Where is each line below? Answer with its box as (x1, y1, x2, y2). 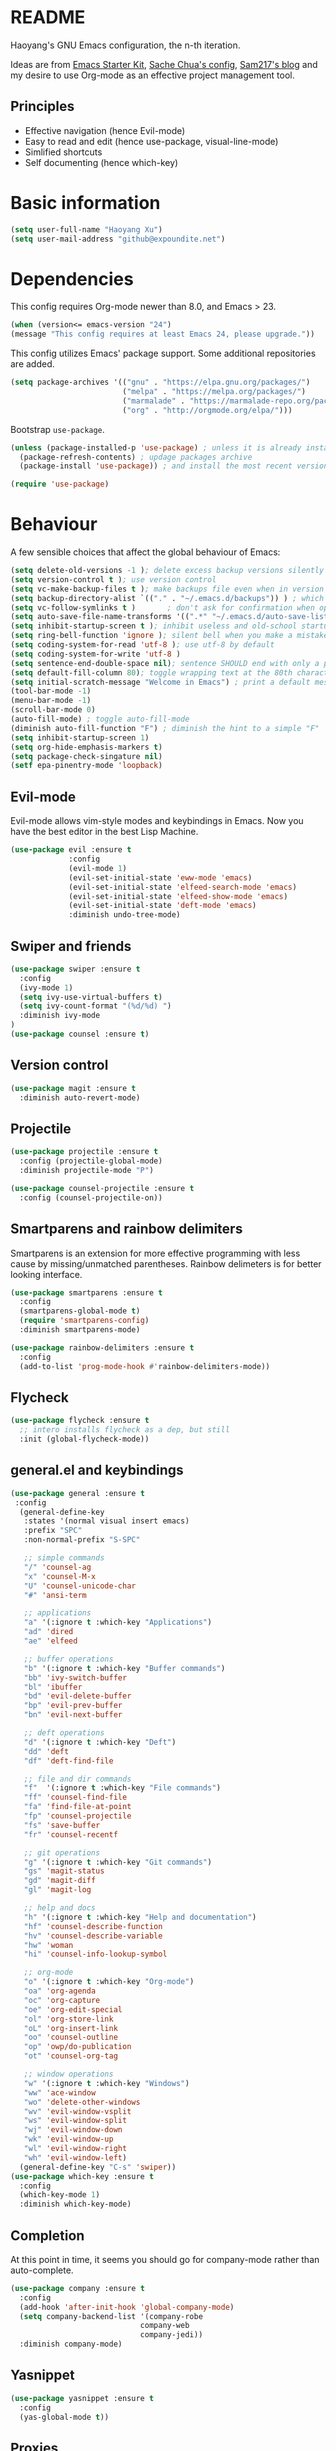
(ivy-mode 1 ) (19, 982, 74, 993)
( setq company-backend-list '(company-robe (19, 2311, 203, 2321)
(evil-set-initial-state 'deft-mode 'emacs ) (68, 901, 257, 911)
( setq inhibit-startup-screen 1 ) (10, 732, 150, 743)
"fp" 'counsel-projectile (23, 1811, 132, 1821)
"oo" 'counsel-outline (23, 2032, 118, 2043)
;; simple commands (23, 1553, 105, 1563)
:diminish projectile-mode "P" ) (19, 1166, 155, 1176)
